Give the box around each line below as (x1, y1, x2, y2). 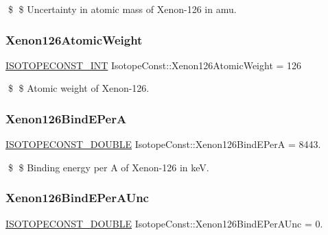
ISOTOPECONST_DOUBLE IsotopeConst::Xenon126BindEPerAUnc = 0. (5, 216, 323, 230)
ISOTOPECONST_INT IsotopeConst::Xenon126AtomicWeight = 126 (5, 58, 302, 72)
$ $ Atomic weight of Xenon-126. (8, 81, 150, 95)
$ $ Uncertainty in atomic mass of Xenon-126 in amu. (8, 2, 237, 16)
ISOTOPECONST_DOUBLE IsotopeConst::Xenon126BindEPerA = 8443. (5, 137, 321, 151)
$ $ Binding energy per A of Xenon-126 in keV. (8, 160, 209, 174)
